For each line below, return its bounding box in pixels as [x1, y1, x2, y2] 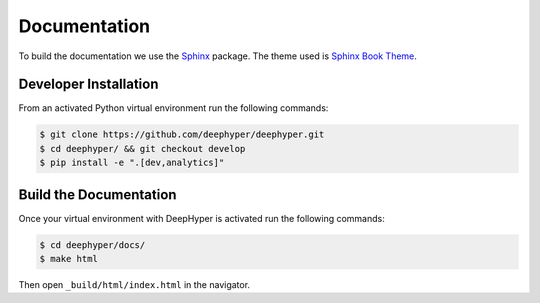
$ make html [39, 253, 99, 265]
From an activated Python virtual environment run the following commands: [18, 102, 329, 114]
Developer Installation [18, 76, 159, 93]
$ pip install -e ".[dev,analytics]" [39, 157, 225, 169]
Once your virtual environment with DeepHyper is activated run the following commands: [18, 212, 385, 224]
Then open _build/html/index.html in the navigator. [18, 279, 250, 291]
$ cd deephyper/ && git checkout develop [39, 143, 246, 154]
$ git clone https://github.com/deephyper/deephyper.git [39, 129, 325, 140]
